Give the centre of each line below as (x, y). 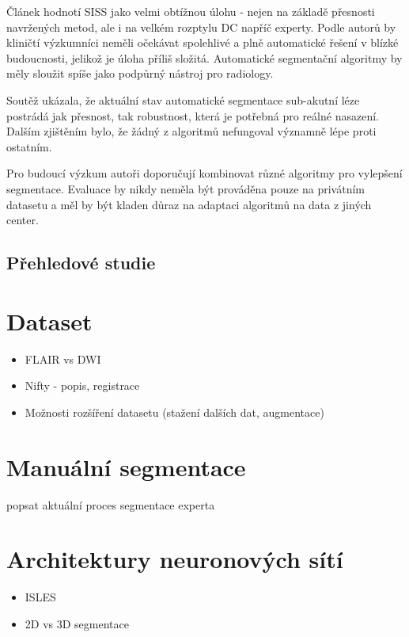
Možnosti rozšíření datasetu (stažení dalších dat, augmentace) (174, 412)
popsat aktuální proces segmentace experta (111, 504)
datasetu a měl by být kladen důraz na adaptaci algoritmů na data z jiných (189, 204)
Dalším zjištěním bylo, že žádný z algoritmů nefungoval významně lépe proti (191, 131)
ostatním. (29, 146)
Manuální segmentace (126, 466)
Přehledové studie (81, 263)
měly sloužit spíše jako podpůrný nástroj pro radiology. (140, 73)
